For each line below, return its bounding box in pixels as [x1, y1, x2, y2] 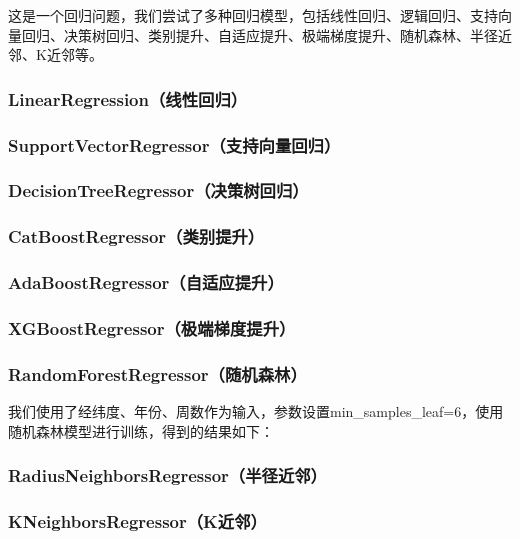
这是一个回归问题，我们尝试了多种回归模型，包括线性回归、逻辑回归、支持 [8, 5, 498, 25]
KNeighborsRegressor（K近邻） [8, 509, 267, 534]
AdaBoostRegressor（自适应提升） [8, 270, 284, 295]
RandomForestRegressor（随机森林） [8, 361, 307, 386]
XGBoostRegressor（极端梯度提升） [8, 315, 296, 340]
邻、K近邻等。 [8, 44, 103, 65]
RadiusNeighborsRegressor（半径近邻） [8, 463, 327, 488]
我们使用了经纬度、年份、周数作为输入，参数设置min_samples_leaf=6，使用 [8, 401, 504, 422]
